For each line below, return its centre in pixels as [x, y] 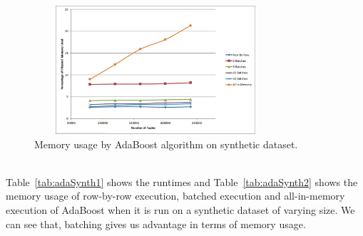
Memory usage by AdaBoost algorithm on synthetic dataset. [166, 144]
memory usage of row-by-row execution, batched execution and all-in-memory [175, 196]
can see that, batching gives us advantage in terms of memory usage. [156, 224]
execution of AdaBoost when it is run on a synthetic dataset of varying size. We [180, 209]
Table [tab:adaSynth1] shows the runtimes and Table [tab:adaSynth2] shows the [182, 181]
